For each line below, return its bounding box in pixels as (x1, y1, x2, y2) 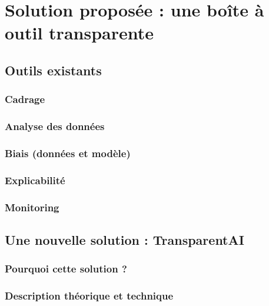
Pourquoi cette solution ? (5, 261, 127, 276)
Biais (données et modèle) (5, 145, 131, 160)
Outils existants (5, 61, 102, 79)
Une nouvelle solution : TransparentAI (5, 230, 244, 248)
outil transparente (5, 21, 154, 45)
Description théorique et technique (5, 288, 174, 303)
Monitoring (5, 199, 59, 214)
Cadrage (5, 92, 45, 107)
